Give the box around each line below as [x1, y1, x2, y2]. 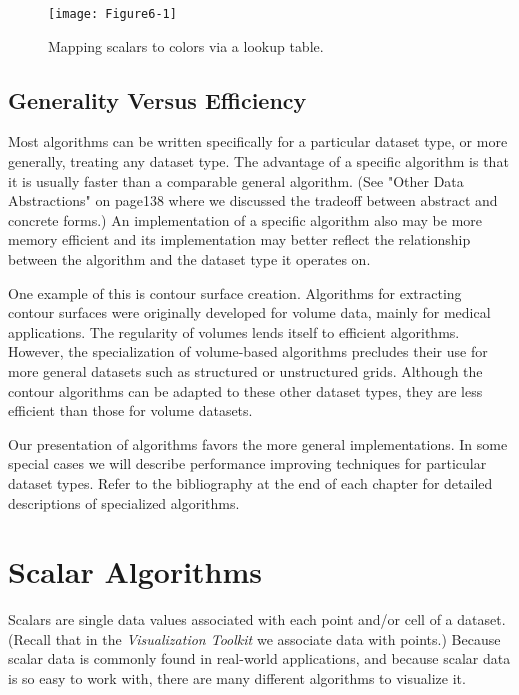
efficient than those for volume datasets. [8, 400, 253, 421]
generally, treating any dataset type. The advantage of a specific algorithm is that [8, 151, 509, 172]
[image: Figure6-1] [48, 7, 177, 21]
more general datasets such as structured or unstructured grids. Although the [8, 360, 483, 381]
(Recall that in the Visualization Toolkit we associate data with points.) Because [8, 628, 501, 649]
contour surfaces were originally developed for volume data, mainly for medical [8, 302, 491, 323]
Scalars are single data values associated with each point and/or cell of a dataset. [8, 609, 506, 630]
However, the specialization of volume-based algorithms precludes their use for [8, 341, 488, 362]
